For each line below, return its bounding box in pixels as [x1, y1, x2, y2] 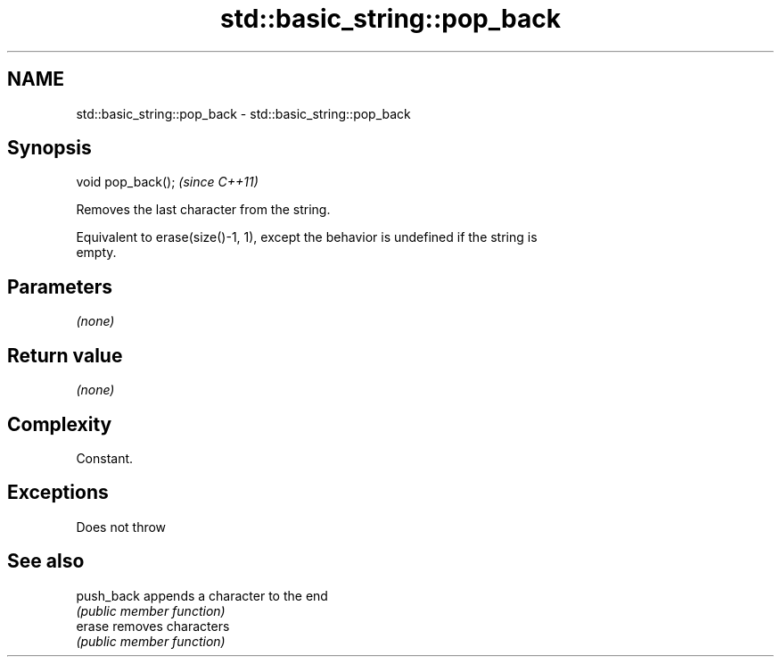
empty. [76, 245, 117, 261]
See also [7, 550, 85, 573]
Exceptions [7, 481, 109, 504]
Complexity [7, 412, 112, 436]
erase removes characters [76, 618, 230, 634]
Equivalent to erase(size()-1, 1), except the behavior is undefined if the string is [76, 229, 538, 245]
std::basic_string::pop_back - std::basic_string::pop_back [76, 105, 411, 121]
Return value [7, 344, 123, 367]
